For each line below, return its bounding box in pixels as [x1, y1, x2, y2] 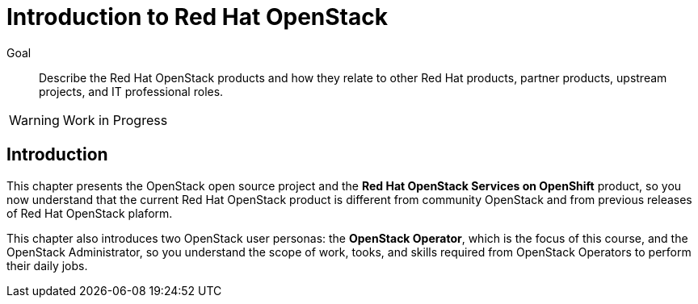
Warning [9, 111, 60, 128]
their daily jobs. [6, 258, 88, 273]
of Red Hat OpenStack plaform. [6, 206, 173, 220]
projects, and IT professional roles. [39, 84, 224, 98]
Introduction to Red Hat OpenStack [6, 3, 388, 31]
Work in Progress [62, 111, 168, 128]
